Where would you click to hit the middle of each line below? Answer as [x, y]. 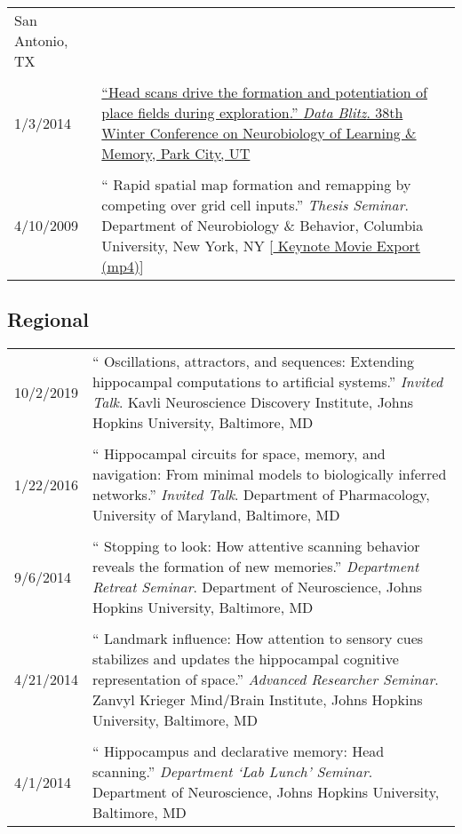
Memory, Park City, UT [176, 153]
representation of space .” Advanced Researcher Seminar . [266, 679]
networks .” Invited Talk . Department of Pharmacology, [261, 495]
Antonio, [41, 40]
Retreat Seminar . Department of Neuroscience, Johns [258, 587]
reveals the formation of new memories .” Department [256, 567]
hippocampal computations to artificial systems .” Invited [268, 382]
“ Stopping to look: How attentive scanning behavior [256, 546]
